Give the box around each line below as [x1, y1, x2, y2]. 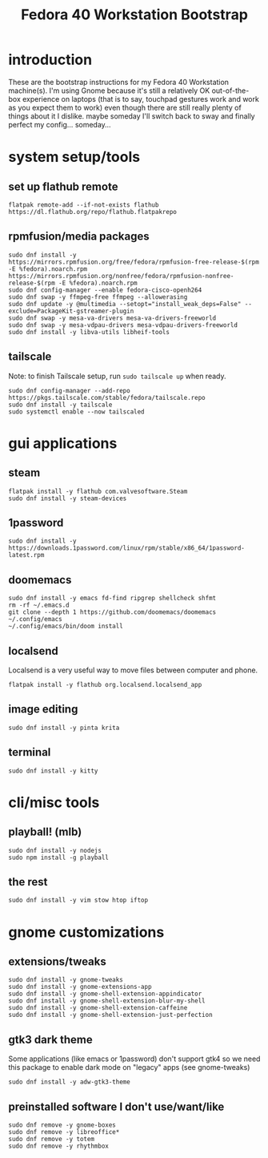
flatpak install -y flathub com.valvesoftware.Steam [8, 487, 188, 495]
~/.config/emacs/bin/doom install [8, 623, 124, 631]
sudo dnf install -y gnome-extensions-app [8, 983, 152, 991]
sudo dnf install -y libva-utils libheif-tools [8, 328, 170, 336]
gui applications [8, 434, 118, 452]
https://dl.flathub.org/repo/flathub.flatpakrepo [8, 208, 178, 216]
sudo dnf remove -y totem [8, 1136, 94, 1144]
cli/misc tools [8, 793, 100, 811]
